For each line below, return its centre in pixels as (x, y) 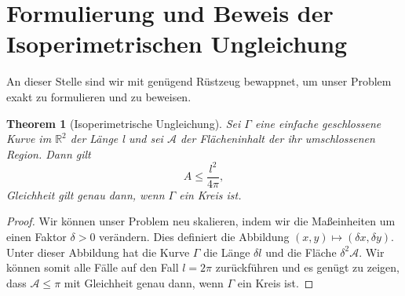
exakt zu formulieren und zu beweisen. (99, 96)
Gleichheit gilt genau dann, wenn (86, 194)
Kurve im (29, 139)
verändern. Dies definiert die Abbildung (194, 237)
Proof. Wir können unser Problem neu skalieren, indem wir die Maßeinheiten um (201, 221)
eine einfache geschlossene (318, 123)
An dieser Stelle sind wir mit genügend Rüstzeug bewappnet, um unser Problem (199, 81)
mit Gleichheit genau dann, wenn (144, 282)
